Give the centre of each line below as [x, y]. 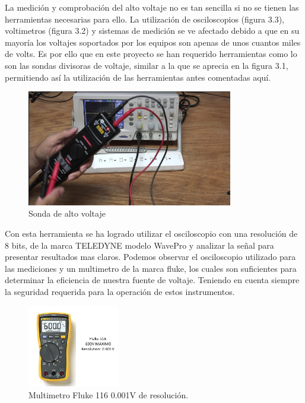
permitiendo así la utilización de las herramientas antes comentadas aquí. [138, 77]
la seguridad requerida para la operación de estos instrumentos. [120, 292]
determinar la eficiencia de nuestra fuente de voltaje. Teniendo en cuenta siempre [152, 280]
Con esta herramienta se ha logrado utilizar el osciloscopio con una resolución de [151, 234]
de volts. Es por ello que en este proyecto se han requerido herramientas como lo [151, 54]
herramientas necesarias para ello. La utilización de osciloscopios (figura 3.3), [145, 19]
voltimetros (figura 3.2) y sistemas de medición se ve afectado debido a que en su [152, 31]
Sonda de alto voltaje [67, 213]
